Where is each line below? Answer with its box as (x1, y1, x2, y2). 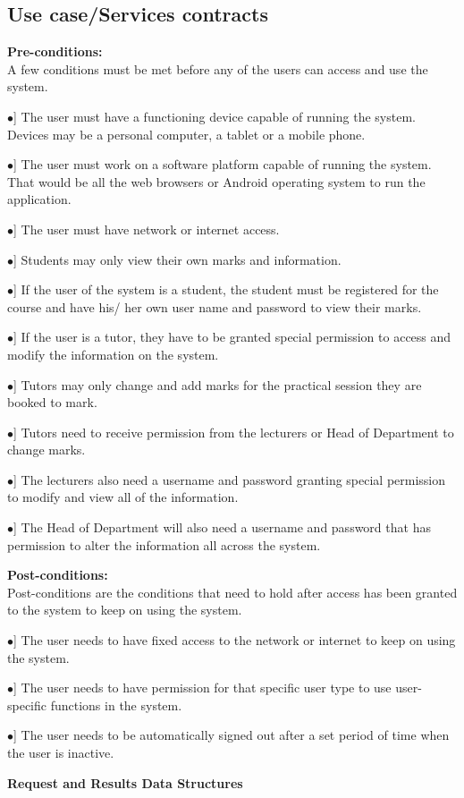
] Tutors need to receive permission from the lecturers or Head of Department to (13, 422, 454, 441)
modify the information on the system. (7, 344, 219, 363)
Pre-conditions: (7, 42, 103, 61)
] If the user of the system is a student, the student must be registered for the (13, 280, 439, 299)
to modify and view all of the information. (7, 488, 239, 506)
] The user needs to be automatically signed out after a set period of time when (13, 726, 450, 744)
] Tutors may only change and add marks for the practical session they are (13, 375, 422, 394)
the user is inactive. (7, 743, 114, 762)
